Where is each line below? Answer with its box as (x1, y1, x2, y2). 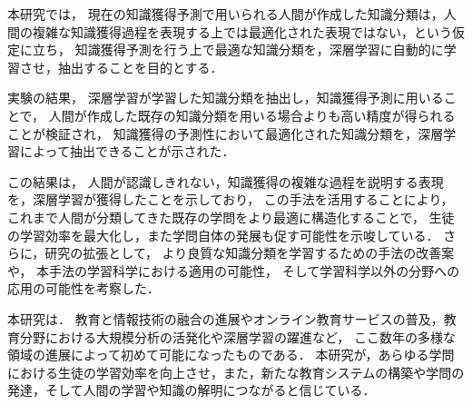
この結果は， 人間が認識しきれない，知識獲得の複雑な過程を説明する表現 (7, 172, 444, 191)
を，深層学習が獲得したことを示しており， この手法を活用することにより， (7, 190, 454, 209)
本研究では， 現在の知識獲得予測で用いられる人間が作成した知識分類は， (7, 5, 444, 23)
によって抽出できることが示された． (19, 142, 235, 161)
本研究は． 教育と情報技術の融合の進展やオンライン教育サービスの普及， (7, 309, 444, 328)
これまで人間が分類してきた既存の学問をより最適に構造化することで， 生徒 (7, 207, 455, 226)
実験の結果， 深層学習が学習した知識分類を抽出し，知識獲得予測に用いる (7, 88, 444, 107)
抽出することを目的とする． (57, 57, 223, 76)
